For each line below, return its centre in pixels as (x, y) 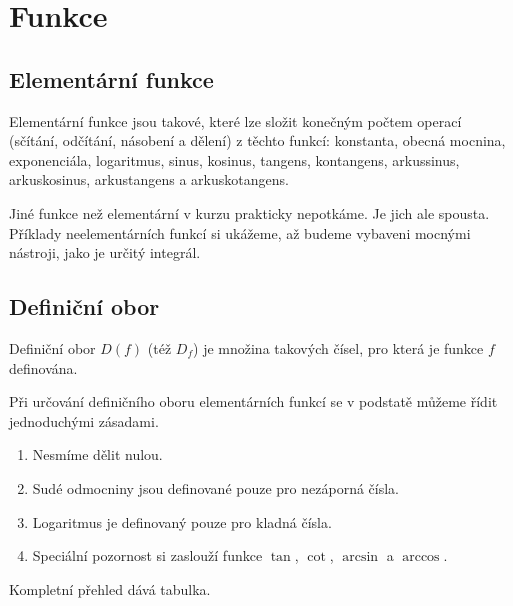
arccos (421, 557)
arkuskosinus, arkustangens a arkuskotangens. (149, 179)
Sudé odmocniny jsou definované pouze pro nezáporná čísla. (216, 487)
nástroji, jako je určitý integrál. (105, 252)
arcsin (360, 557)
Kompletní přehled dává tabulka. (110, 588)
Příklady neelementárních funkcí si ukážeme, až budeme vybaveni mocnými (240, 232)
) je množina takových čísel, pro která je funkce (338, 347)
